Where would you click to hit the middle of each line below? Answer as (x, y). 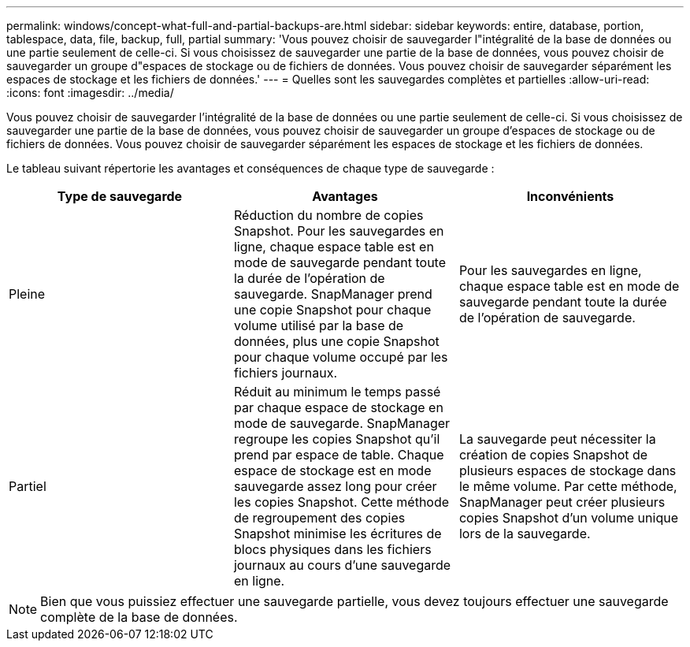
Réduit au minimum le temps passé (337, 392)
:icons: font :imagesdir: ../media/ (90, 93)
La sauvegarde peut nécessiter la (557, 439)
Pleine (27, 294)
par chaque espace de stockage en (338, 407)
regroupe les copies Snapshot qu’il (337, 439)
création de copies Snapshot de (553, 455)
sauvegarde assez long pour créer (335, 486)
